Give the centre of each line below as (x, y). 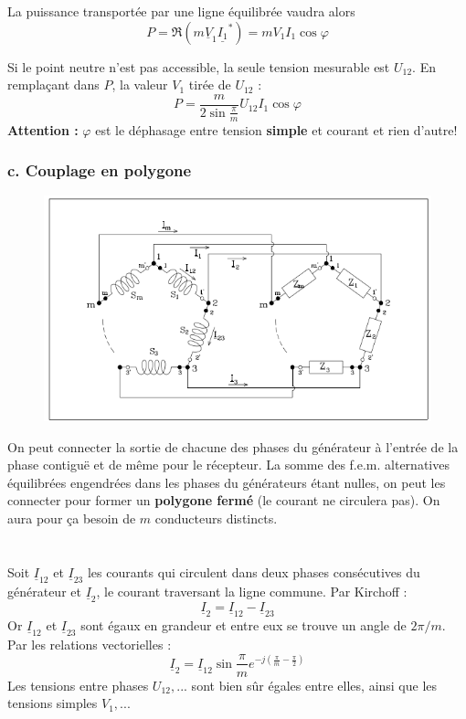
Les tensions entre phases (78, 685)
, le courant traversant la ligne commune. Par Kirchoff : (252, 591)
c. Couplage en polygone (100, 170)
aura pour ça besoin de (72, 518)
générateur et (44, 591)
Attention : (43, 129)
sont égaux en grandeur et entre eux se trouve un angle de (244, 624)
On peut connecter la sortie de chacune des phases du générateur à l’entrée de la (233, 446)
